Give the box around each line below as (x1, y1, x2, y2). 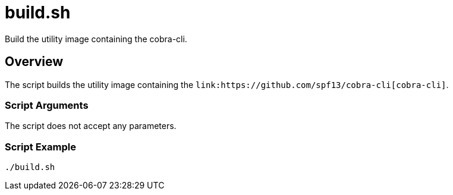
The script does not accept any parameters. (5, 121, 177, 131)
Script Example (5, 140, 76, 153)
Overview (5, 54, 64, 70)
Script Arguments (5, 99, 89, 111)
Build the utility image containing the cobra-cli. (5, 33, 187, 44)
